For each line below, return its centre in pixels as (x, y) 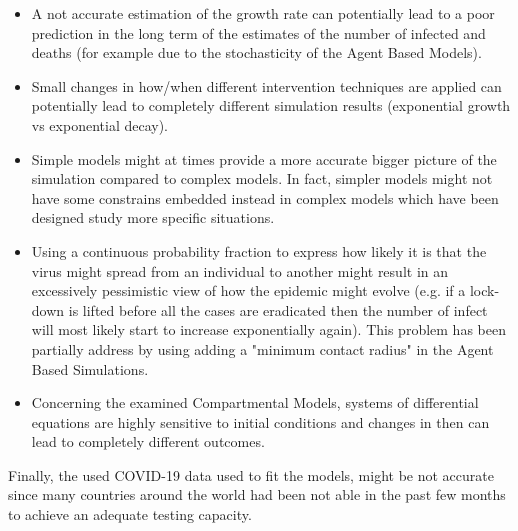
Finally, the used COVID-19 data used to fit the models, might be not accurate (251, 474)
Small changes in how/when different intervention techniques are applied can (266, 85)
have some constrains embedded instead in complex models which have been (265, 197)
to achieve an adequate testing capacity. (130, 514)
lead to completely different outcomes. (148, 441)
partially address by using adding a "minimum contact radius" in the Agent (262, 348)
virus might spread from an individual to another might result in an (240, 270)
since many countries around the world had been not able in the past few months (257, 494)
